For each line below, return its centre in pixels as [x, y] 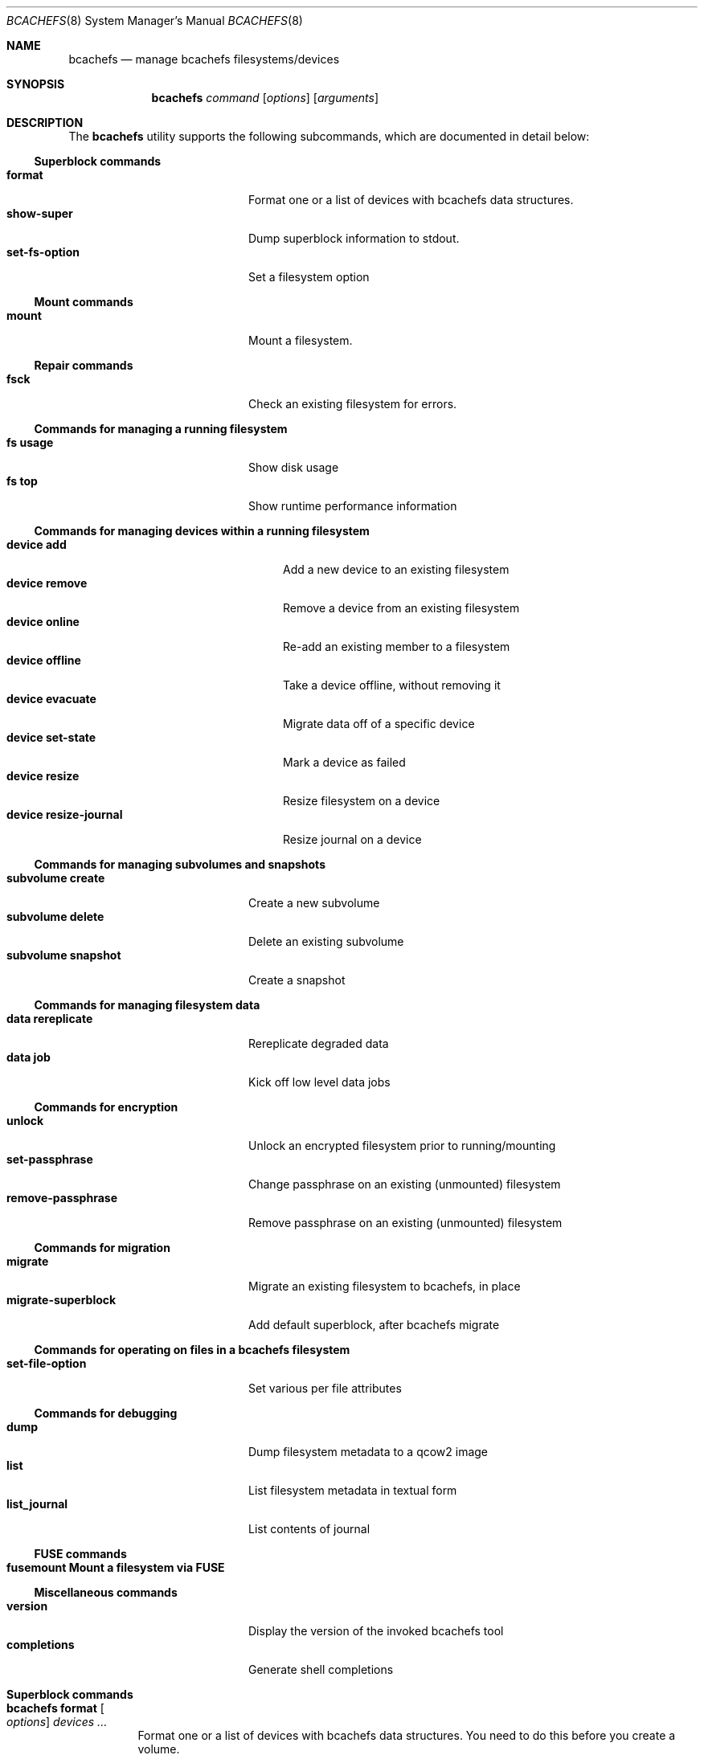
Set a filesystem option [309, 277]
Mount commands [84, 302]
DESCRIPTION [45, 123]
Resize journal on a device [352, 839]
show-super [40, 213]
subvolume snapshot [64, 955]
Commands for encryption [106, 1107]
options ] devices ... [57, 1722]
